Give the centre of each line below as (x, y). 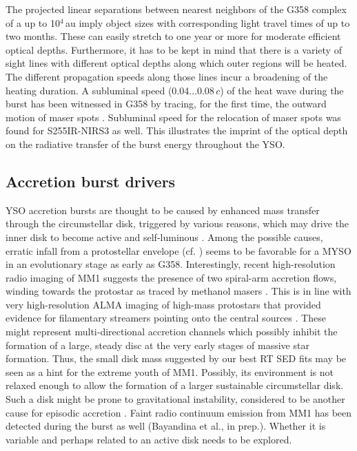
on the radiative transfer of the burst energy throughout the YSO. (145, 144)
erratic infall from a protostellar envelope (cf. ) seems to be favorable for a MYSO (178, 250)
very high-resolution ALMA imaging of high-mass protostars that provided (163, 304)
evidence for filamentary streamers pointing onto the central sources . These (166, 318)
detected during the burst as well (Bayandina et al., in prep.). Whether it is (166, 426)
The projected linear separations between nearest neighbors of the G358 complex (176, 9)
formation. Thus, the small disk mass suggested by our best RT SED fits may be (176, 358)
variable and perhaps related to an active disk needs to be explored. (149, 439)
